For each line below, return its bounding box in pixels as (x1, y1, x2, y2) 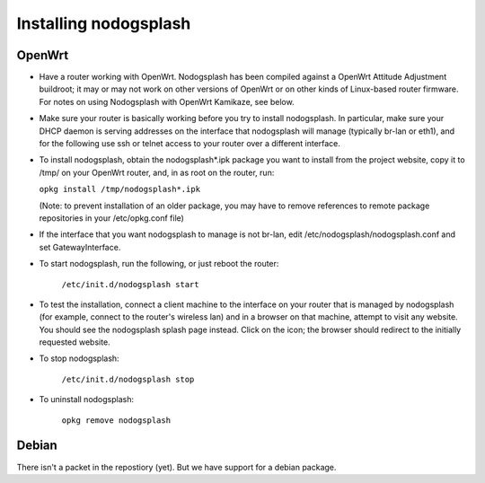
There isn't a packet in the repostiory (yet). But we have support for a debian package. (16, 461, 337, 472)
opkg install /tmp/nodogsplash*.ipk (39, 184, 201, 195)
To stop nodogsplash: (39, 353, 120, 364)
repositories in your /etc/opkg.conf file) (39, 212, 184, 224)
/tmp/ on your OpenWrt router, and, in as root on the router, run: (39, 167, 275, 178)
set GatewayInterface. (39, 241, 121, 252)
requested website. (39, 337, 111, 347)
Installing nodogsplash (16, 13, 191, 33)
